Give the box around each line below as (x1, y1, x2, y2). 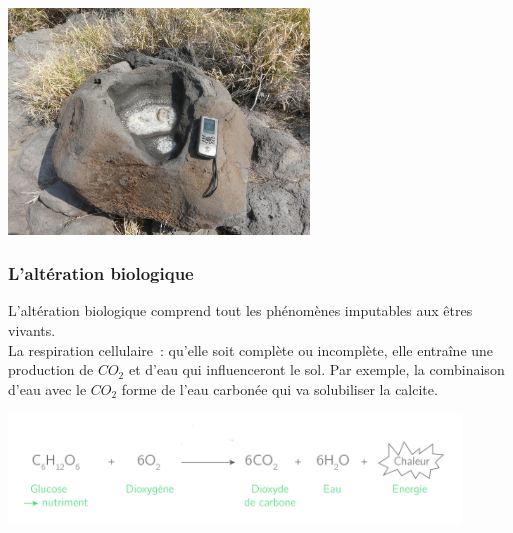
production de (8, 359, 94, 380)
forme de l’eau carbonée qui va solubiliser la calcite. (121, 378, 438, 399)
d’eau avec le (8, 378, 87, 399)
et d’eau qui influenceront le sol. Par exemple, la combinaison (128, 359, 505, 380)
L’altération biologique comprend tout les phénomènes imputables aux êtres (8, 300, 473, 321)
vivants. (8, 319, 56, 340)
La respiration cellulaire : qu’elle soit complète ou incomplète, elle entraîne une (8, 339, 494, 360)
